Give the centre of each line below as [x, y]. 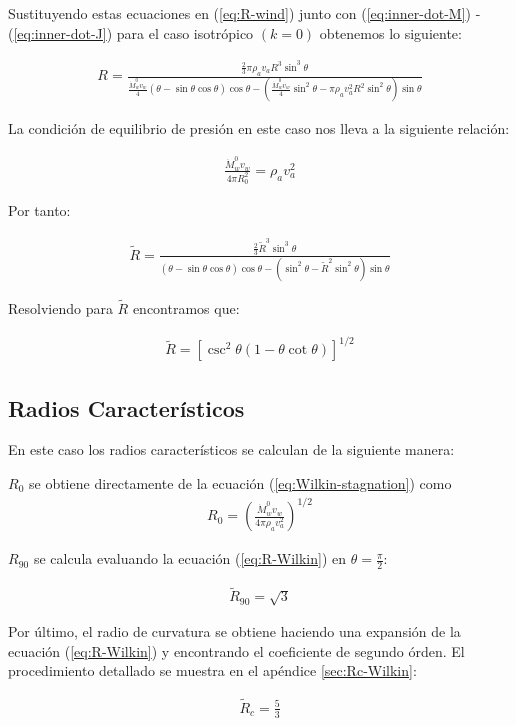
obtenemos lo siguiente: [390, 32]
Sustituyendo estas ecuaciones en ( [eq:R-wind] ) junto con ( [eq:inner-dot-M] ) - [244, 13]
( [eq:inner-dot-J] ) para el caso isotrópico [131, 32]
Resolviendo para [60, 308]
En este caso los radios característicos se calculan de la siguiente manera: [231, 449]
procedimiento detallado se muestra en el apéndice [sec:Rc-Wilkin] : [212, 670]
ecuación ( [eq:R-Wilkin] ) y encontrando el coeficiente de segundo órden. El [236, 650]
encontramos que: [186, 308]
